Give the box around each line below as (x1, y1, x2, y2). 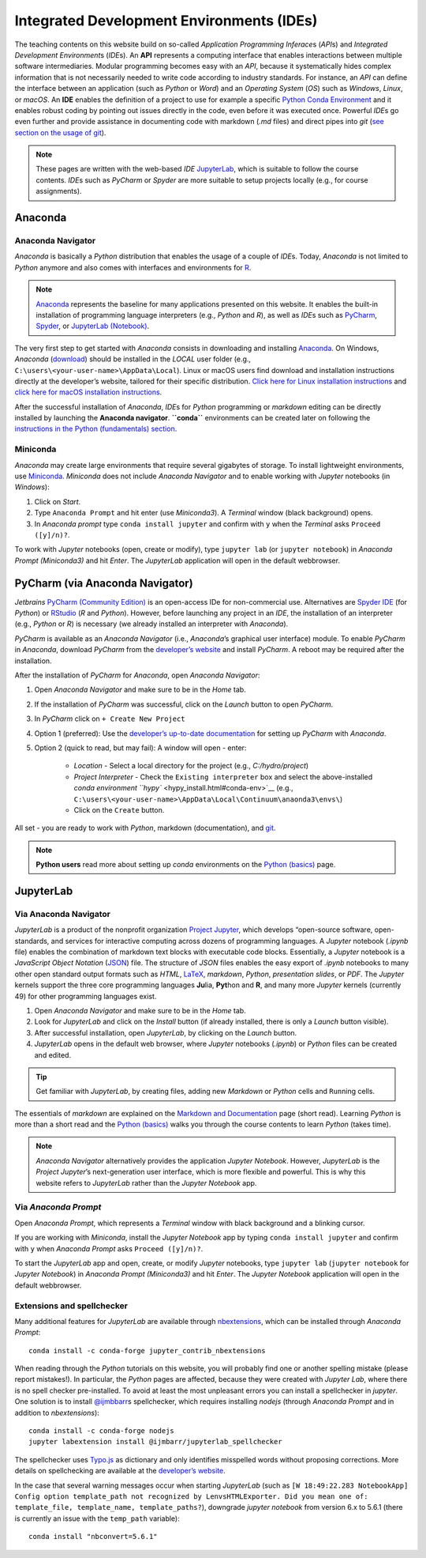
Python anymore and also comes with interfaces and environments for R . (14, 262, 252, 272)
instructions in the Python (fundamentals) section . (14, 424, 177, 434)
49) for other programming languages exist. (14, 991, 157, 1001)
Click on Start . (34, 496, 81, 506)
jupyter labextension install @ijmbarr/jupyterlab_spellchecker (28, 1437, 283, 1447)
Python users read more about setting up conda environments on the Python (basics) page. (35, 860, 336, 870)
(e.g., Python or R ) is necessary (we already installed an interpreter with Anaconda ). (14, 619, 289, 628)
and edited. (34, 1050, 71, 1059)
